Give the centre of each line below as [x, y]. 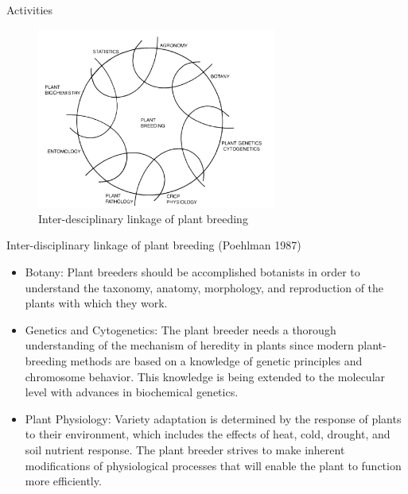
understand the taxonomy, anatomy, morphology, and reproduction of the [204, 287]
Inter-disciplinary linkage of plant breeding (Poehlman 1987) [154, 245]
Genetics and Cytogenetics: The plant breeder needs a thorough [181, 329]
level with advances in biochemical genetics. [132, 392]
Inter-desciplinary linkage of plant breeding [143, 218]
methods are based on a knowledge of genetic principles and [216, 360]
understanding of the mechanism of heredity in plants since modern [189, 345]
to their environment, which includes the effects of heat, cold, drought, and [208, 434]
